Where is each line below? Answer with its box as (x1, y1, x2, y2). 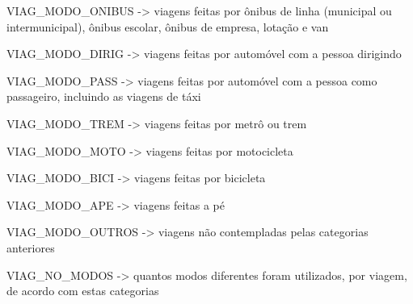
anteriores (6, 239, 55, 256)
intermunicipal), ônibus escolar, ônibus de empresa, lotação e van (6, 18, 329, 35)
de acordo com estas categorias (6, 282, 159, 299)
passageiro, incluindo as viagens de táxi (6, 88, 201, 105)
